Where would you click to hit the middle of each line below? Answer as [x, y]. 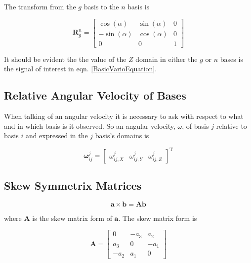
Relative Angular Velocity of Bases [95, 95]
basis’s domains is [122, 135]
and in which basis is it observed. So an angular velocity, [90, 126]
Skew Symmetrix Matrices [73, 185]
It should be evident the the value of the [65, 59]
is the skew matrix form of [72, 218]
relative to [231, 126]
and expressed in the [57, 135]
